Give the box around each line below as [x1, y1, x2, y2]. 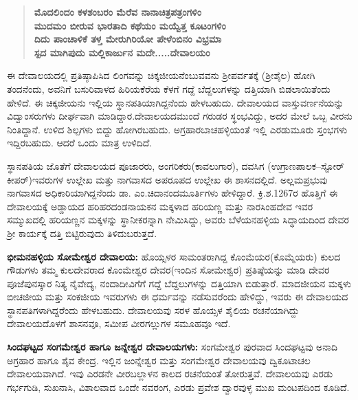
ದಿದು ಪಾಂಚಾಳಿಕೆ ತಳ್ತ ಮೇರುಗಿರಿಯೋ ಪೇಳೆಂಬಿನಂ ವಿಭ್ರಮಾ [34, 32, 222, 46]
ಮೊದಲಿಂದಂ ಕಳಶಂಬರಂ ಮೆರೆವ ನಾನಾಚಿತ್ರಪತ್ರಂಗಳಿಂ [34, 5, 201, 19]
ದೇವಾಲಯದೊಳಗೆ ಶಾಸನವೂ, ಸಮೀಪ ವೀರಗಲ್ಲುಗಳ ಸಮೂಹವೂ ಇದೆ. [7, 316, 231, 331]
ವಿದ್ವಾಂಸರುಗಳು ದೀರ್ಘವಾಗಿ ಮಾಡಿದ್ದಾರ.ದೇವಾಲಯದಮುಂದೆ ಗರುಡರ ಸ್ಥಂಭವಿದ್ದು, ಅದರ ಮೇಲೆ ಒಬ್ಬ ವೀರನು [7, 109, 353, 123]
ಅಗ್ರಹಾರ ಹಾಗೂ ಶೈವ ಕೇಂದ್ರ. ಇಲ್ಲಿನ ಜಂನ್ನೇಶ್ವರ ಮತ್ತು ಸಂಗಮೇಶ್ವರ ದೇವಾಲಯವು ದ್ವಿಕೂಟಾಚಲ [7, 353, 311, 367]
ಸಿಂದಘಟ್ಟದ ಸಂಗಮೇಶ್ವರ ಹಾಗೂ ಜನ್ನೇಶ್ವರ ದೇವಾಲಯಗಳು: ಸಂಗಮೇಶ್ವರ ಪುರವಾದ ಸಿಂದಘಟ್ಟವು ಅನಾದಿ [7, 340, 337, 354]
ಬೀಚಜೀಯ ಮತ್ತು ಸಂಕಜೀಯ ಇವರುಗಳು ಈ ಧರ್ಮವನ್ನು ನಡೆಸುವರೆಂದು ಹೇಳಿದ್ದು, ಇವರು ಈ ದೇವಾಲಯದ [7, 289, 348, 304]
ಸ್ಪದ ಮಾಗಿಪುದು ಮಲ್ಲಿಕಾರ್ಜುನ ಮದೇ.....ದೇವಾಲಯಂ [34, 45, 210, 59]
